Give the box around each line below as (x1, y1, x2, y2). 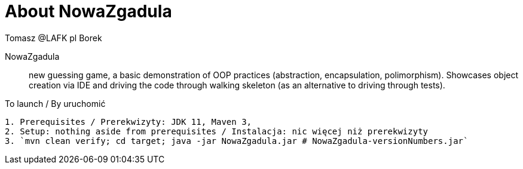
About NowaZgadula (5, 1, 172, 21)
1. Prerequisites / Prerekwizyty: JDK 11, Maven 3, (5, 116, 252, 127)
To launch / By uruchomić (5, 98, 106, 109)
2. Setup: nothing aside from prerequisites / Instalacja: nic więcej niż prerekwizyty (5, 126, 429, 136)
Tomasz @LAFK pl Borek (5, 32, 102, 43)
